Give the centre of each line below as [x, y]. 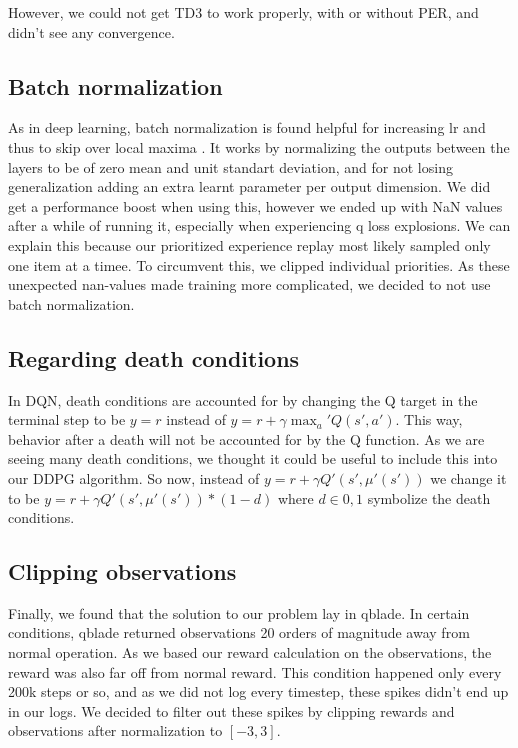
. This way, [429, 419]
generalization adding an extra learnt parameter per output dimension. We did [249, 186]
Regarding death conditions [154, 357]
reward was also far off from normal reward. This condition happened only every [255, 671]
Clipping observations [122, 571]
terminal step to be [67, 419]
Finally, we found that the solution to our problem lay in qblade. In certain [239, 612]
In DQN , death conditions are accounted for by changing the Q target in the [243, 399]
